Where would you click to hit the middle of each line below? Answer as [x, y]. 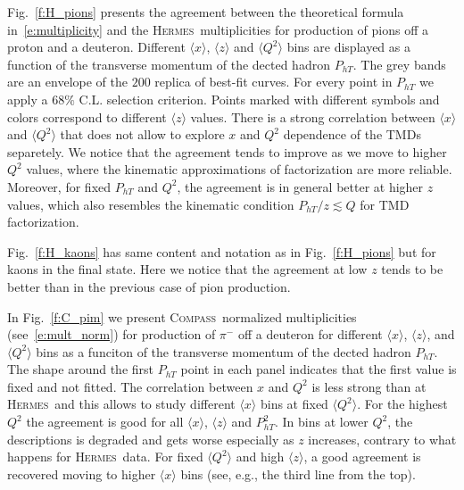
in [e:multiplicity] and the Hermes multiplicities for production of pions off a [218, 29]
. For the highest [402, 404]
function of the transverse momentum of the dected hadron [169, 64]
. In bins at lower [322, 422]
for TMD [385, 204]
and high [260, 457]
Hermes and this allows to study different [121, 404]
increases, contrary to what [382, 439]
